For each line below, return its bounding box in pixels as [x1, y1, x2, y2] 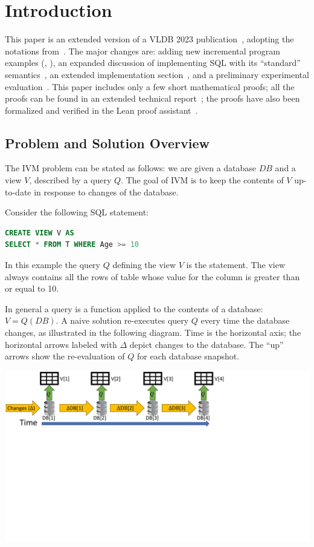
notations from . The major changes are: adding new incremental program [5, 44, 280, 57]
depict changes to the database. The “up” [129, 338, 284, 350]
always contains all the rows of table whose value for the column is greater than [5, 270, 300, 283]
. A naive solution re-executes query [56, 314, 189, 327]
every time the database [200, 314, 290, 327]
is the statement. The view [186, 258, 285, 271]
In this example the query [5, 258, 101, 271]
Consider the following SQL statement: [5, 206, 149, 218]
